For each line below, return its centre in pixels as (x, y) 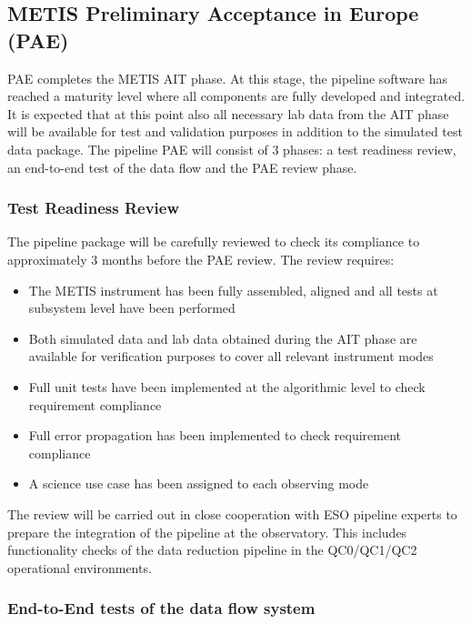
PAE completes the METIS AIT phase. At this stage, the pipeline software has (228, 78)
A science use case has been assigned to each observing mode (199, 483)
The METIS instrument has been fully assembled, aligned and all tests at (233, 290)
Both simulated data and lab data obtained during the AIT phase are (223, 338)
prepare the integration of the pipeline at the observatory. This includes (207, 532)
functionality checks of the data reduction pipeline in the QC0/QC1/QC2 (212, 550)
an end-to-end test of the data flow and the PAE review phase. (182, 167)
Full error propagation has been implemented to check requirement (215, 435)
